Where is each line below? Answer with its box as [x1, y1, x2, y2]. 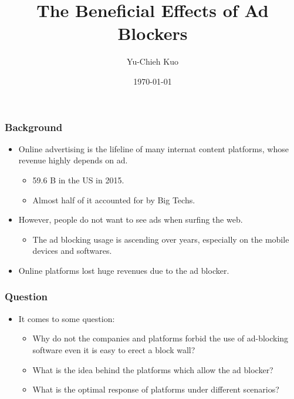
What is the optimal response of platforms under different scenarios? [32, 383, 279, 395]
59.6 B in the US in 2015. [32, 173, 124, 186]
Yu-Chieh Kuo [127, 55, 178, 68]
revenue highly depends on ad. [18, 154, 128, 166]
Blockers [117, 21, 188, 45]
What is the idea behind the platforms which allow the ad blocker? [32, 363, 273, 375]
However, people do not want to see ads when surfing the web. [18, 213, 243, 226]
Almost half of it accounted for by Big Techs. [32, 193, 195, 206]
